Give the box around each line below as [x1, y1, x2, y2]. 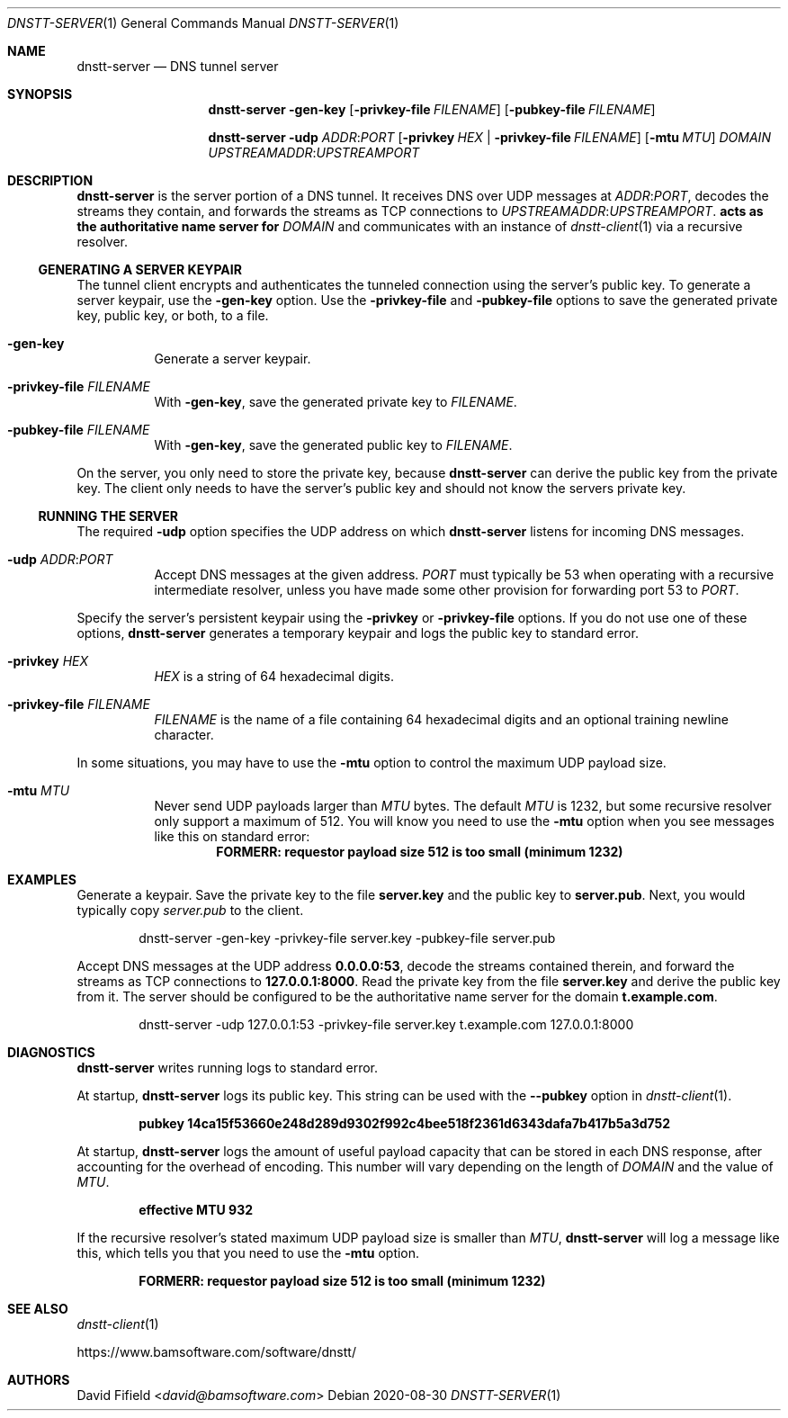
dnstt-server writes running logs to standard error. [76, 1060, 379, 1075]
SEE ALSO [7, 1301, 68, 1316]
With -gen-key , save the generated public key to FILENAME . [154, 437, 513, 453]
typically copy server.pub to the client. [76, 902, 304, 918]
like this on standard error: [154, 829, 310, 844]
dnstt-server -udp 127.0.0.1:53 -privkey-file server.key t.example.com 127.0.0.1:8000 [139, 1017, 634, 1032]
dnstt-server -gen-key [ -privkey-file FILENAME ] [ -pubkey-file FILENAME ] [208, 102, 656, 117]
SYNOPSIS [7, 86, 73, 102]
